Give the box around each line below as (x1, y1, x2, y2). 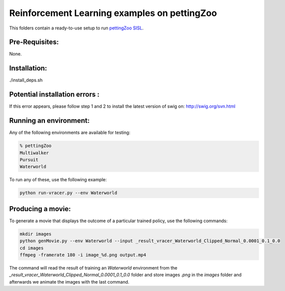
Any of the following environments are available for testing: (9, 130, 131, 136)
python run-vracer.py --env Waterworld (19, 190, 117, 196)
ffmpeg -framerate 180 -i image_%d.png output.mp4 (19, 252, 147, 258)
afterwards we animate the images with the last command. (9, 279, 130, 285)
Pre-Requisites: (9, 38, 59, 46)
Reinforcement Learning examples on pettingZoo (9, 7, 217, 18)
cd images (19, 245, 44, 251)
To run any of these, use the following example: (9, 177, 107, 183)
